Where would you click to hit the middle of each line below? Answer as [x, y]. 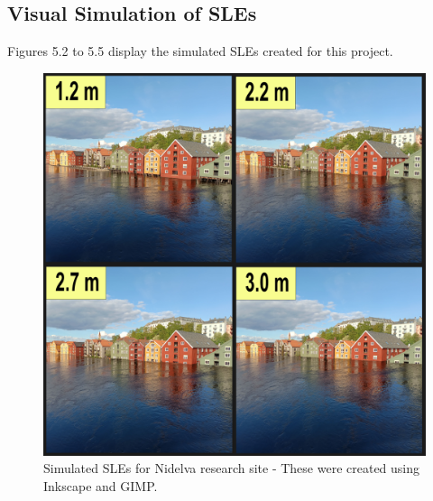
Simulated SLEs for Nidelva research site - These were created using [232, 468]
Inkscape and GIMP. [101, 485]
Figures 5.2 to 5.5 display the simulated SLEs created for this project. [200, 51]
